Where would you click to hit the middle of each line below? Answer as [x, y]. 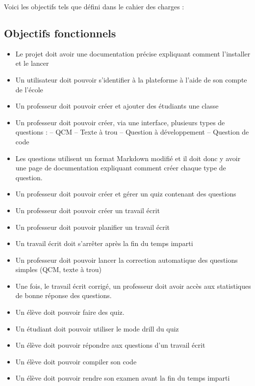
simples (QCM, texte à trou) [58, 269]
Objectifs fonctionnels [60, 33]
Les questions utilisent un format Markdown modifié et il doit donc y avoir [128, 158]
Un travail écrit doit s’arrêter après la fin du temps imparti [104, 243]
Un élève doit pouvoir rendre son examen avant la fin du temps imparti [123, 378]
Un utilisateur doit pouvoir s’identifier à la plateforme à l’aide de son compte [131, 79]
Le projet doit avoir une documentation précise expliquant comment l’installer [133, 53]
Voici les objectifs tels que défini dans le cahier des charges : [94, 6]
